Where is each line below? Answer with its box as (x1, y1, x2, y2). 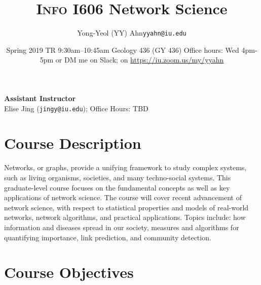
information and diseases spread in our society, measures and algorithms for (4, 221, 239, 232)
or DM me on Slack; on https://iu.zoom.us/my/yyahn (55, 54, 224, 65)
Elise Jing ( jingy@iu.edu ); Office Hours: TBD (4, 103, 148, 113)
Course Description (4, 133, 141, 153)
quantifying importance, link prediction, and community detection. (4, 232, 211, 242)
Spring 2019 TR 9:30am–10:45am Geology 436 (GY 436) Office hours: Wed (6, 44, 239, 55)
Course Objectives (4, 262, 134, 282)
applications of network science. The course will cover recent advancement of (4, 192, 242, 203)
